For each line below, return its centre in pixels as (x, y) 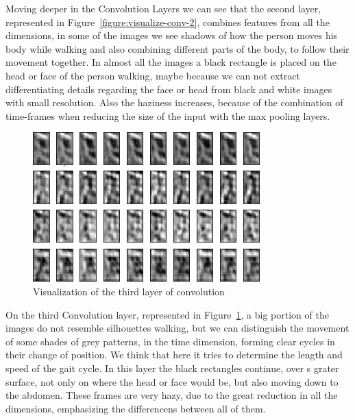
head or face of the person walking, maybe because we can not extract (153, 75)
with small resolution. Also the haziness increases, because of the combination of (174, 102)
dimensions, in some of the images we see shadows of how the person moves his (172, 35)
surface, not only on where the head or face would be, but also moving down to (172, 381)
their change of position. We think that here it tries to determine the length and (174, 355)
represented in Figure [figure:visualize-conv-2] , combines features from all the (168, 22)
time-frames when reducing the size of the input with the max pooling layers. (168, 115)
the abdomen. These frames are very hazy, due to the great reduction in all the (172, 395)
